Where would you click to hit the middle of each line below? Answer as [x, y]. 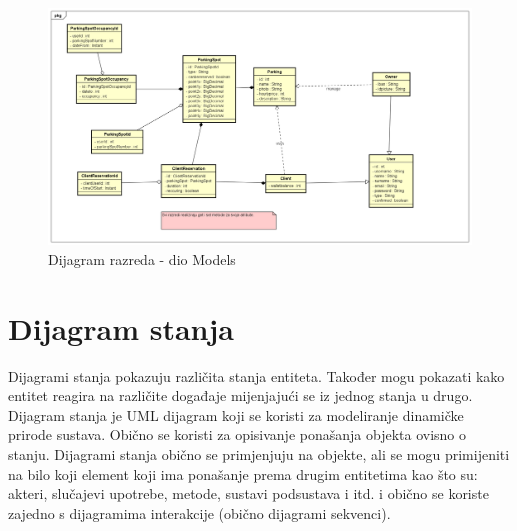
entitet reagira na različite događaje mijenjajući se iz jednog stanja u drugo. [240, 395]
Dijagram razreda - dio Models [142, 258]
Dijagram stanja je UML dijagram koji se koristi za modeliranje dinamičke [236, 414]
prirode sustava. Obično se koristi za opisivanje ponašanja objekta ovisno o [237, 434]
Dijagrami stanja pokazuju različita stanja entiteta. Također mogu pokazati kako [256, 375]
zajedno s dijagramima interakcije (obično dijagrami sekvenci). [199, 512]
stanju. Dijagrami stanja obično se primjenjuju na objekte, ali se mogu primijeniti [259, 453]
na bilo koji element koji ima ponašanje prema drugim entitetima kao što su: [243, 473]
